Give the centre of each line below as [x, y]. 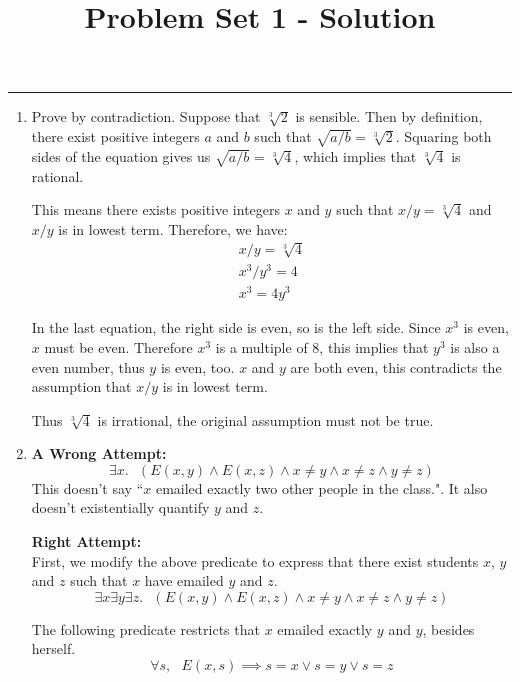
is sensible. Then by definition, [389, 116]
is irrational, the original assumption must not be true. [265, 419]
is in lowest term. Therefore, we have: [173, 228]
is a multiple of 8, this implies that [322, 346]
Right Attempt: [86, 541]
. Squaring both [443, 135]
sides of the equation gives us [121, 155]
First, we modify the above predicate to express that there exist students [255, 560]
